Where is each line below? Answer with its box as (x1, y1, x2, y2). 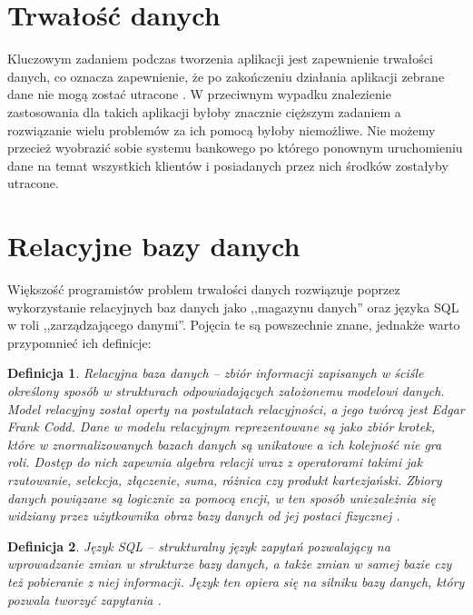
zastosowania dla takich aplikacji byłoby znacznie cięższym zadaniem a (7, 102, 401, 121)
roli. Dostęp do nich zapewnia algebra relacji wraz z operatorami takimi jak (7, 452, 423, 471)
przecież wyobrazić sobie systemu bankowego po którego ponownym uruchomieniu (7, 138, 463, 157)
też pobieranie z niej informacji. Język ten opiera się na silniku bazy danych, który (7, 571, 465, 590)
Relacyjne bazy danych (7, 227, 301, 264)
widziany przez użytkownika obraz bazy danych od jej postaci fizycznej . (7, 506, 400, 525)
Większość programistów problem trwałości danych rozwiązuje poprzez (7, 280, 400, 298)
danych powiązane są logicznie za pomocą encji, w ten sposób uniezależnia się (7, 488, 436, 507)
